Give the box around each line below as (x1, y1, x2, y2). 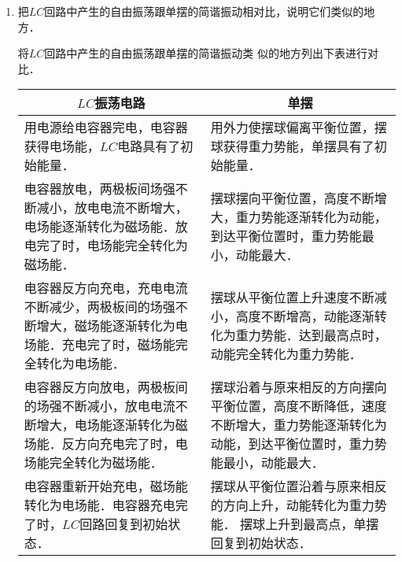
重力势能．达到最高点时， (235, 326, 387, 345)
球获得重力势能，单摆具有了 (210, 137, 374, 156)
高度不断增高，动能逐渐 (235, 307, 374, 326)
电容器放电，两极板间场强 (24, 179, 175, 198)
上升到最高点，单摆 (265, 515, 379, 534)
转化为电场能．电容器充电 (24, 496, 175, 515)
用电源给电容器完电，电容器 (24, 118, 188, 137)
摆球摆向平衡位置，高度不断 (210, 189, 374, 208)
